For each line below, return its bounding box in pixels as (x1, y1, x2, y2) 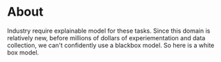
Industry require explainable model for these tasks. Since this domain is (7, 27, 211, 35)
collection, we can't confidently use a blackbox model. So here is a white (7, 41, 215, 49)
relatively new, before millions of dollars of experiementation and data (7, 33, 206, 42)
